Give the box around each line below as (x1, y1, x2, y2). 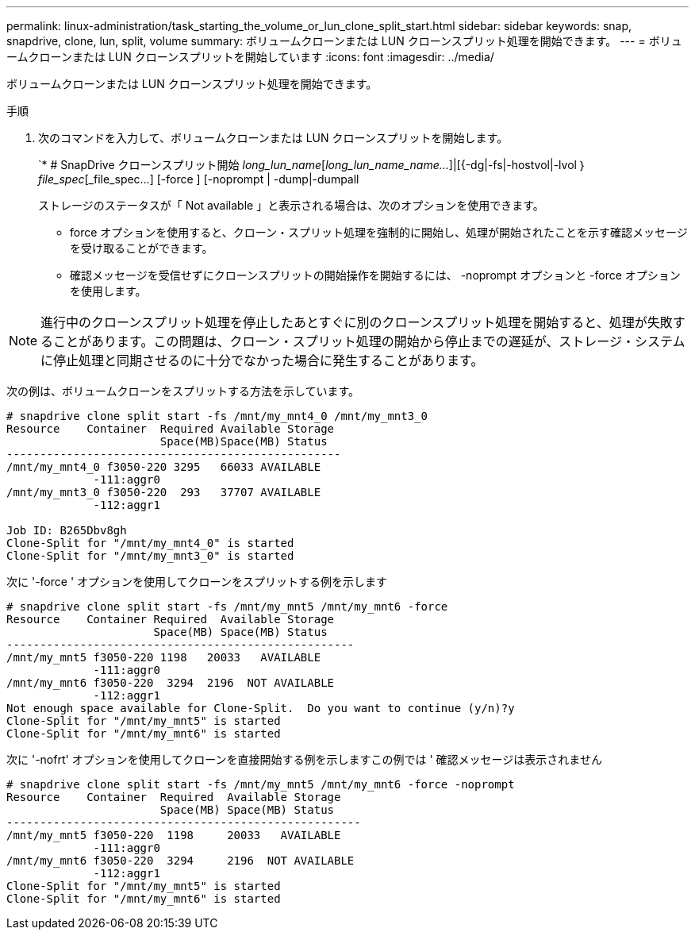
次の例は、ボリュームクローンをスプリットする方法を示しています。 (6, 384, 360, 398)
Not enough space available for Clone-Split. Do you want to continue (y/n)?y (6, 702, 515, 715)
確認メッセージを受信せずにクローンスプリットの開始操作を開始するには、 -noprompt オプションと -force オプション (70, 268, 681, 282)
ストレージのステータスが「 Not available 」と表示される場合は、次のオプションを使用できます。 (38, 198, 544, 212)
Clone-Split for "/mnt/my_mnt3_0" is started (6, 549, 294, 562)
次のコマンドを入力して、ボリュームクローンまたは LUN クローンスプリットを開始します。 (38, 131, 509, 144)
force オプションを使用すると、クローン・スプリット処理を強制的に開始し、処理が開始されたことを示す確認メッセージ (70, 225, 688, 239)
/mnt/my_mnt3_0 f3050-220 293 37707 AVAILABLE (6, 486, 321, 499)
